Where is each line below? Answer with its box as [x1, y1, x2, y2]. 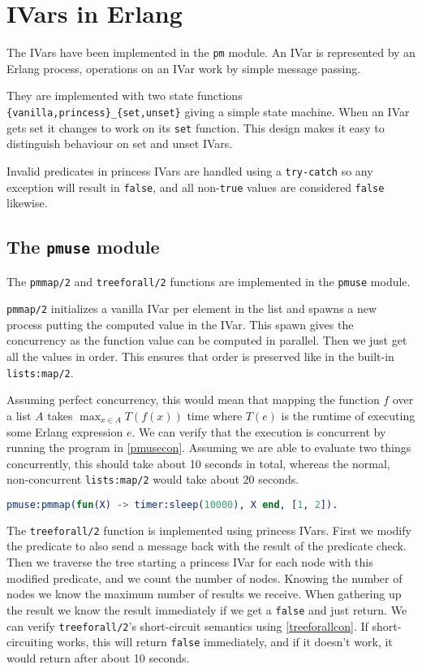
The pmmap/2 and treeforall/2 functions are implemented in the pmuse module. [6, 272, 411, 289]
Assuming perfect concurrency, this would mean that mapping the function [6, 391, 380, 408]
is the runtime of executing [281, 406, 416, 424]
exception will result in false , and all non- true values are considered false [6, 178, 385, 195]
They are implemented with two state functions [6, 87, 243, 104]
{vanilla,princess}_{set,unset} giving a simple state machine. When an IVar [6, 102, 410, 119]
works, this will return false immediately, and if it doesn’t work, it [57, 633, 393, 650]
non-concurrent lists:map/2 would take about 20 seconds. [6, 471, 299, 488]
